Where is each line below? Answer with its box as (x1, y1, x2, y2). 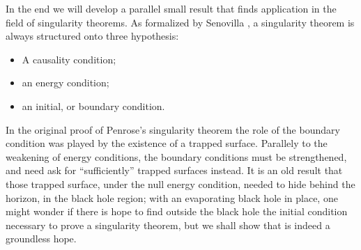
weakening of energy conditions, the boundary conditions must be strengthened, (6, 149, 347, 164)
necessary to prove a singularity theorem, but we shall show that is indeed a (6, 217, 330, 232)
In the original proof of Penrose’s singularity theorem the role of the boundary (6, 122, 340, 136)
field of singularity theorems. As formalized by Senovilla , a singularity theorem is (6, 15, 355, 29)
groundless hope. (6, 231, 77, 246)
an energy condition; (22, 75, 109, 90)
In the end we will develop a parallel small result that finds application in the (6, 1, 337, 15)
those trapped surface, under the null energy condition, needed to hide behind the (6, 176, 355, 191)
